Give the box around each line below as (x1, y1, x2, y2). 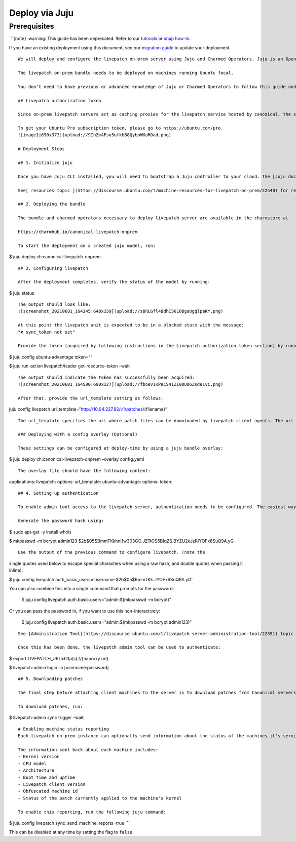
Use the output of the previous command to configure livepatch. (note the (18, 550, 205, 555)
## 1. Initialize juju (18, 160, 73, 165)
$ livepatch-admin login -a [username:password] (9, 665, 109, 671)
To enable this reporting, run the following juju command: (18, 809, 166, 815)
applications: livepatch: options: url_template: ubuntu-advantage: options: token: (9, 479, 173, 485)
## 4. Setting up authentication (18, 490, 99, 496)
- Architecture (18, 768, 55, 773)
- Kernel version (18, 754, 60, 760)
